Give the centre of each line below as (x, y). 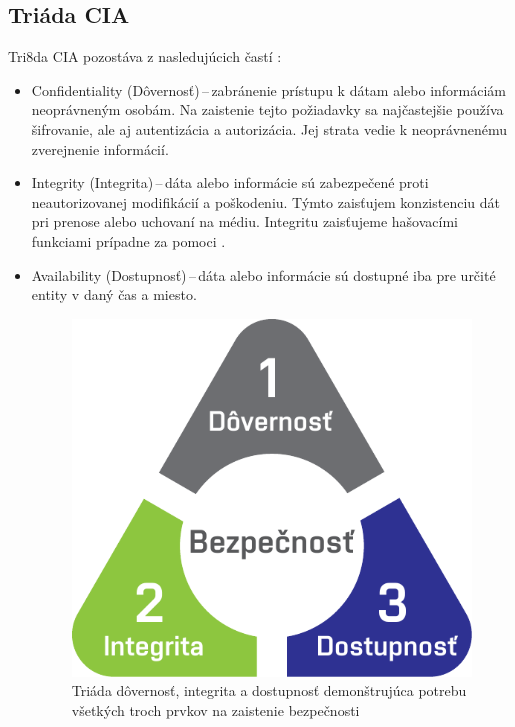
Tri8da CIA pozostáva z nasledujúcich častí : (145, 56)
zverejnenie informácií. (100, 148)
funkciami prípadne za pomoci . (128, 240)
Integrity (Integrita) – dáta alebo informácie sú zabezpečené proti (230, 182)
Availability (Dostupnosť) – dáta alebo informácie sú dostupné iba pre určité (263, 274)
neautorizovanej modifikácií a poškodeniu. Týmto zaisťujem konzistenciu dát (266, 201)
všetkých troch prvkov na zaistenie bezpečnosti (215, 709)
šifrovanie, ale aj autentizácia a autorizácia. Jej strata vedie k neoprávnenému (269, 128)
